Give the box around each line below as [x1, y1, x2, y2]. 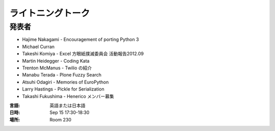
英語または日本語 [49, 102, 86, 108]
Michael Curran [22, 43, 55, 50]
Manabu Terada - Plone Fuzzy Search [22, 72, 102, 78]
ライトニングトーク [9, 8, 90, 19]
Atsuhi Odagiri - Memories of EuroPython [22, 79, 109, 85]
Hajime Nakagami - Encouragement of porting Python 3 [22, 36, 140, 42]
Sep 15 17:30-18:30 [49, 109, 90, 116]
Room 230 [49, 116, 71, 122]
